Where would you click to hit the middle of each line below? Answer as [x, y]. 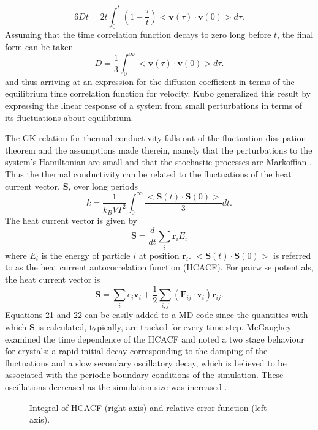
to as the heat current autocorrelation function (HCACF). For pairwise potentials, [159, 267]
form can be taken [39, 46]
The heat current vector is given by [71, 221]
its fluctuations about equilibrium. [69, 117]
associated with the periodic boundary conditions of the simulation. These [144, 375]
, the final [295, 35]
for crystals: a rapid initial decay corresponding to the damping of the [136, 351]
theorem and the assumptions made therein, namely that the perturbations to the [159, 150]
